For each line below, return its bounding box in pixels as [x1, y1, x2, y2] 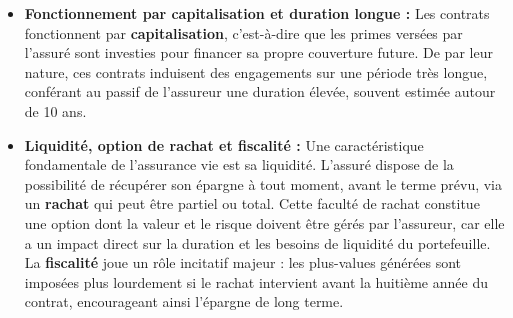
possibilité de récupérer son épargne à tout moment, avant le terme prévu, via [24, 173, 503, 194]
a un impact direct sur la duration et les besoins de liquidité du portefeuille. [24, 232, 491, 253]
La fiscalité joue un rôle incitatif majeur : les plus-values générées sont [24, 252, 461, 273]
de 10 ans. [24, 100, 87, 121]
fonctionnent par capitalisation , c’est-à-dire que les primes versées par [24, 22, 463, 43]
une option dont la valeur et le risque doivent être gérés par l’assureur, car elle [24, 212, 505, 233]
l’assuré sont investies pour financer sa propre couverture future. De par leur [24, 42, 493, 63]
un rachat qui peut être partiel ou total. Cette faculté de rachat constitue [24, 193, 480, 214]
